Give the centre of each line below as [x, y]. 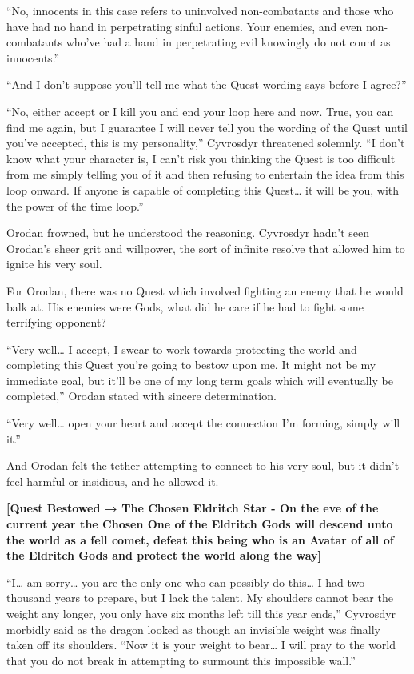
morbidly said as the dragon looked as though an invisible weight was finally [193, 629]
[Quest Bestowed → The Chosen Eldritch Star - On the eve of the [193, 508]
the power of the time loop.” [75, 205]
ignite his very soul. [54, 264]
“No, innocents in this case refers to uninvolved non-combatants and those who [200, 10]
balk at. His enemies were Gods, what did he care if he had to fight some [185, 306]
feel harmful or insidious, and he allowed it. [113, 481]
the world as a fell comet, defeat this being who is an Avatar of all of [200, 539]
